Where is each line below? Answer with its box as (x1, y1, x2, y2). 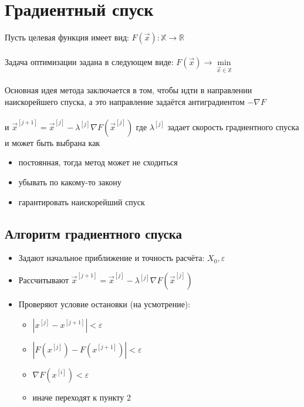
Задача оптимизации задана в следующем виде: (5, 55, 174, 67)
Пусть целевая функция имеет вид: (5, 31, 129, 43)
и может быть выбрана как (5, 136, 100, 148)
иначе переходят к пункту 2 (32, 391, 131, 403)
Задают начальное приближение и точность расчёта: (18, 252, 205, 264)
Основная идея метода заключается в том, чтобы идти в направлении (5, 84, 252, 96)
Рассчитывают (18, 274, 69, 286)
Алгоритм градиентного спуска (5, 224, 183, 242)
